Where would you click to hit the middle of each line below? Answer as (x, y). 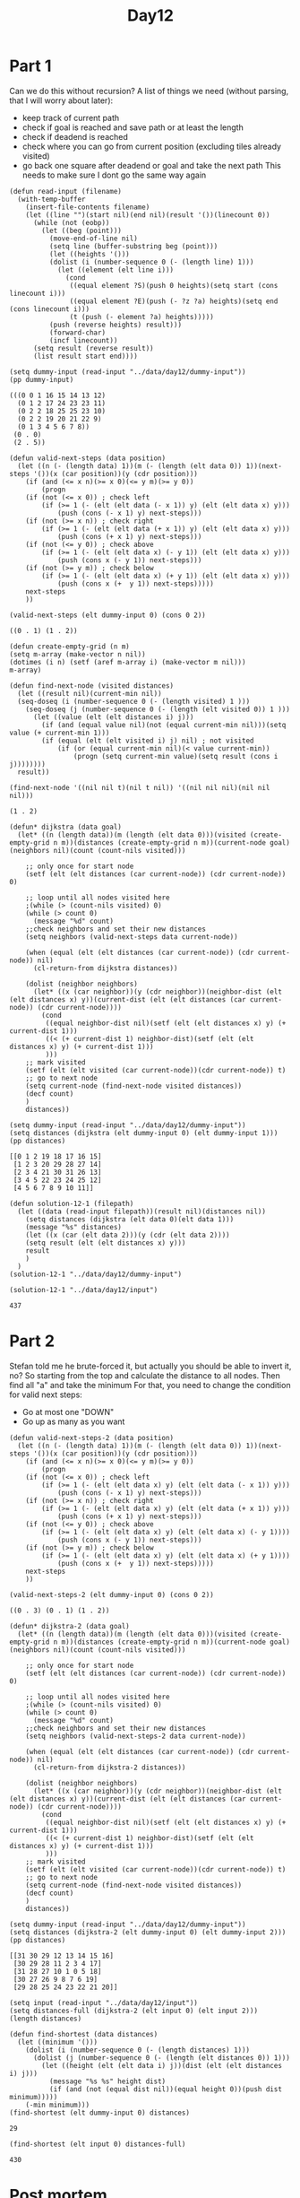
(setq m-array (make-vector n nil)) (77, 654)
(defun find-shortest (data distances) (84, 2034)
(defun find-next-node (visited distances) (92, 686)
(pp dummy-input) (42, 379)
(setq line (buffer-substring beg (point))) (133, 246)
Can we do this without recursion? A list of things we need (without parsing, (149, 91)
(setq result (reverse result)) (93, 348)
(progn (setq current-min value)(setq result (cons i (176, 756)
